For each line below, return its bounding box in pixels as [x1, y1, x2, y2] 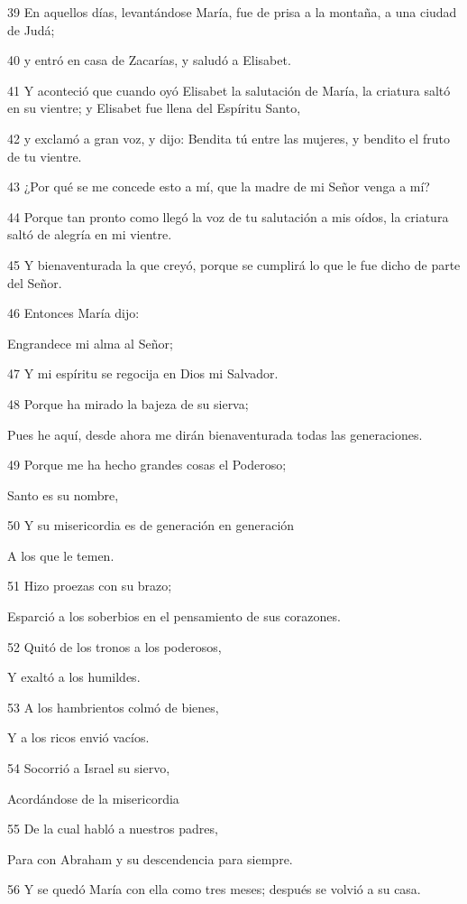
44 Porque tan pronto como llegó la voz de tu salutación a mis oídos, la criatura [7, 207, 449, 226]
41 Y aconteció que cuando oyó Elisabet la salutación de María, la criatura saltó [7, 80, 451, 99]
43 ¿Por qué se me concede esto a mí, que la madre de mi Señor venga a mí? [7, 177, 430, 196]
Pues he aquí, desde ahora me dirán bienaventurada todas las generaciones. [7, 424, 423, 443]
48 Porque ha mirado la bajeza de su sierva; [7, 394, 249, 413]
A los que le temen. [7, 545, 114, 564]
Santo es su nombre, [7, 485, 119, 504]
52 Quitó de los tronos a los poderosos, [7, 637, 222, 656]
